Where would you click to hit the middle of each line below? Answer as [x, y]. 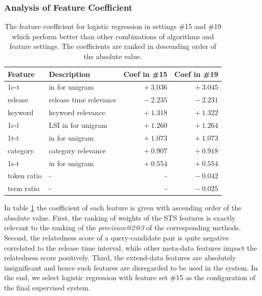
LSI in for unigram [78, 125]
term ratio [24, 188]
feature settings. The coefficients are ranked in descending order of [113, 46]
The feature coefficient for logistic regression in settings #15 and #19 [113, 26]
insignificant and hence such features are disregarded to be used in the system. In [131, 267]
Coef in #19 [196, 74]
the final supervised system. [47, 288]
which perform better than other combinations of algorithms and [113, 36]
